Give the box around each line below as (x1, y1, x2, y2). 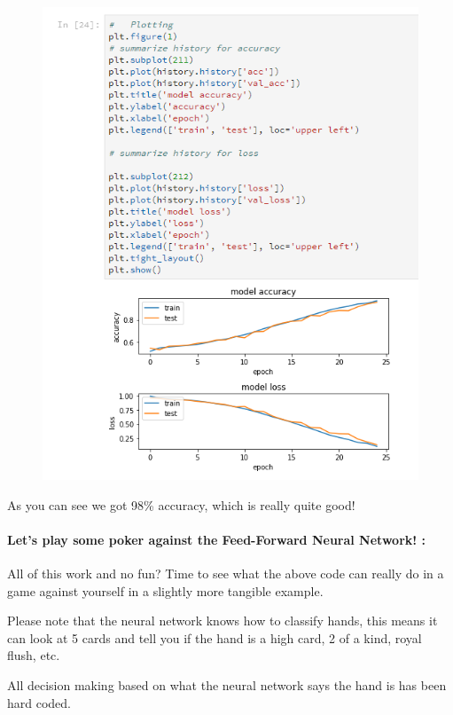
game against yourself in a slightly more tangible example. (7, 581, 324, 600)
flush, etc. (7, 646, 60, 664)
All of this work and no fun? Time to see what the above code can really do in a (7, 564, 444, 583)
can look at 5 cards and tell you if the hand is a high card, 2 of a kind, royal (7, 628, 422, 647)
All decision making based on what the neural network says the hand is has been (7, 676, 447, 695)
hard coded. (7, 693, 72, 711)
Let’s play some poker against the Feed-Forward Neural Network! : (7, 530, 426, 548)
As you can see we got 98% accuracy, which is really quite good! (7, 495, 355, 514)
